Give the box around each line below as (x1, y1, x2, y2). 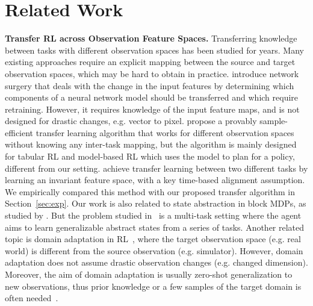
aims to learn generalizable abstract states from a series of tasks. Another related (5, 220, 305, 233)
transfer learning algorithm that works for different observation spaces (36, 126, 294, 139)
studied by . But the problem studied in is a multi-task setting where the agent (5, 209, 302, 222)
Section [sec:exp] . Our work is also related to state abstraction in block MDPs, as (5, 197, 306, 210)
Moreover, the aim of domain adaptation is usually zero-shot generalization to (5, 268, 293, 280)
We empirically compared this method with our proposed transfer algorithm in (5, 185, 295, 198)
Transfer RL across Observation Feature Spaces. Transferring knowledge (5, 32, 297, 45)
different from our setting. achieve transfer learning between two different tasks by (5, 161, 308, 174)
